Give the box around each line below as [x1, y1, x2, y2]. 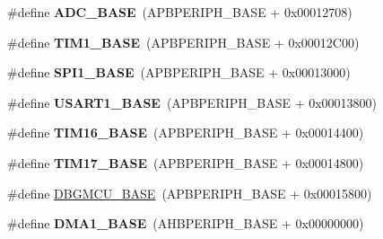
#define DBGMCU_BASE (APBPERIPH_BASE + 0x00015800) [7, 183, 372, 202]
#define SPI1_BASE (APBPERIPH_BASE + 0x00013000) [7, 63, 351, 82]
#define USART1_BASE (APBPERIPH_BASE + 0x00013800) [7, 93, 378, 111]
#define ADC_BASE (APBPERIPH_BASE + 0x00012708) [7, 3, 353, 21]
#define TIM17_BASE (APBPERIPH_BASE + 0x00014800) [7, 153, 364, 172]
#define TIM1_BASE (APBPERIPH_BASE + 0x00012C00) [7, 32, 360, 51]
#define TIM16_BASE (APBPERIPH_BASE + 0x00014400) [7, 123, 364, 142]
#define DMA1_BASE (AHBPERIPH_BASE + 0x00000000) [7, 214, 364, 233]
